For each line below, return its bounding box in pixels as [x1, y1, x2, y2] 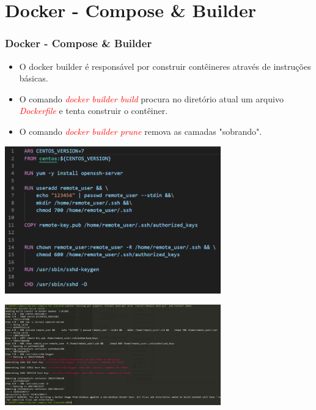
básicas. [19, 72, 48, 85]
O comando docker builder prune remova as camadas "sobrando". [19, 124, 262, 137]
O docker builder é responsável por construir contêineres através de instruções [19, 59, 311, 72]
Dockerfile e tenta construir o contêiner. [19, 104, 168, 117]
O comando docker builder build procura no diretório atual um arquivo [19, 92, 284, 105]
